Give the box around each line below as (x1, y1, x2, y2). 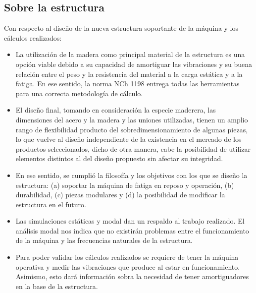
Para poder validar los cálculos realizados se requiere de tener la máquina (15, 252, 239, 262)
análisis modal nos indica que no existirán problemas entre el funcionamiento (15, 225, 249, 235)
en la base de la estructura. (15, 281, 98, 291)
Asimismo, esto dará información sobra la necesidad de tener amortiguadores (15, 271, 249, 282)
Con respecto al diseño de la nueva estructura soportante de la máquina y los (4, 23, 239, 33)
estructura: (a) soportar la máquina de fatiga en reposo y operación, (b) (15, 179, 234, 190)
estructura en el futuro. (15, 199, 86, 209)
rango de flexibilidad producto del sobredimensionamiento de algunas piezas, (15, 124, 248, 134)
